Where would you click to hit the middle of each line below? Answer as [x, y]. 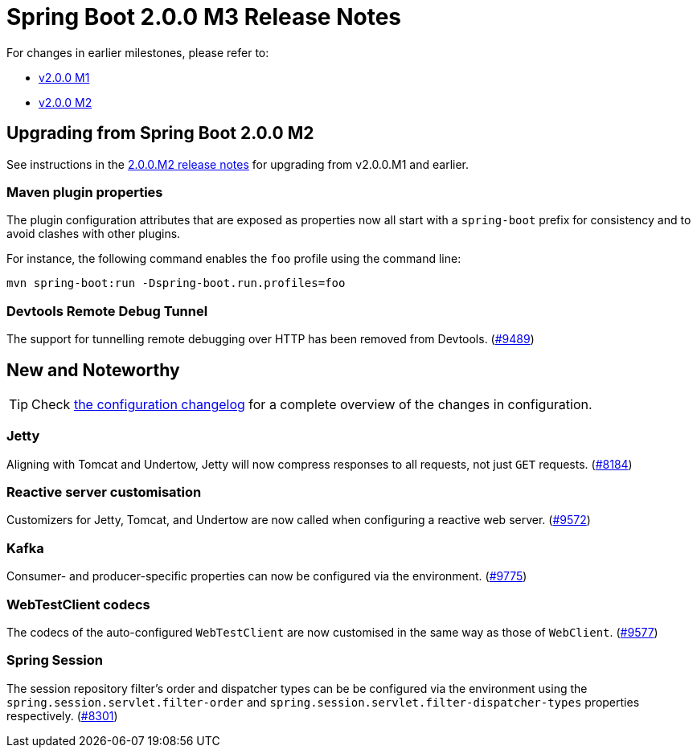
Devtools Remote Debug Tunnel [107, 311]
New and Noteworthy [93, 370]
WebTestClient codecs [78, 604]
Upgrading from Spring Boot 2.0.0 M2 [160, 133]
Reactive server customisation [104, 492]
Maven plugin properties [85, 192]
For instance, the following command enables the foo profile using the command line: [234, 259]
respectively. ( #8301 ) [62, 715]
